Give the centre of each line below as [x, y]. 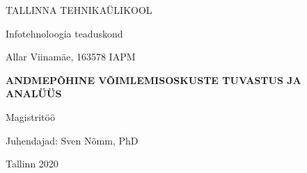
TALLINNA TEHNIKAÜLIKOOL [79, 10]
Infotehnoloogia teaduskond [64, 33]
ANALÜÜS [34, 93]
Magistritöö [30, 116]
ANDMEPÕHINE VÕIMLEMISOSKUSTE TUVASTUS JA [153, 80]
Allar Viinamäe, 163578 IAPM [71, 57]
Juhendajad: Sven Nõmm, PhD [72, 140]
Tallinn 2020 [32, 164]
